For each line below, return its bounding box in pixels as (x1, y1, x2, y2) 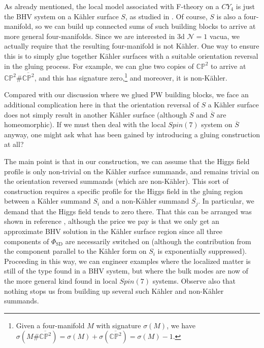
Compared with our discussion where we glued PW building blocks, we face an (4, 89, 249, 100)
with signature (96, 320, 141, 330)
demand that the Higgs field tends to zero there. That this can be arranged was (4, 206, 252, 216)
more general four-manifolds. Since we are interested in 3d (4, 30, 185, 41)
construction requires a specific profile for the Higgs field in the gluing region (4, 185, 243, 196)
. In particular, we (198, 196, 254, 206)
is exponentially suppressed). (157, 246, 247, 256)
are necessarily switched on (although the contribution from (65, 236, 251, 246)
